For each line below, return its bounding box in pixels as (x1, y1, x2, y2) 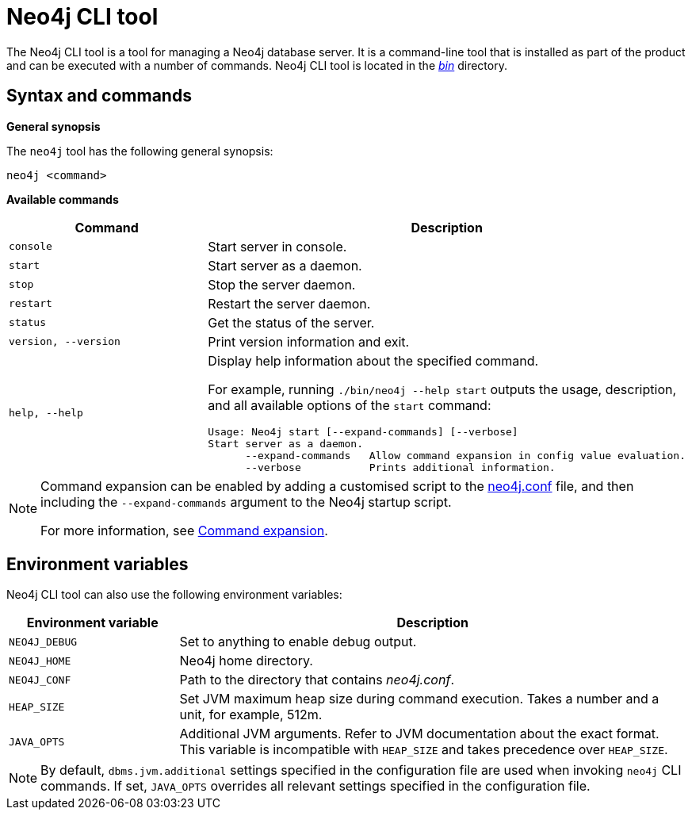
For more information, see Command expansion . (40, 522, 328, 538)
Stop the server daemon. (208, 276, 356, 293)
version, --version (9, 335, 120, 348)
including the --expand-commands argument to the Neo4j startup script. (40, 493, 452, 510)
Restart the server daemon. (208, 295, 371, 312)
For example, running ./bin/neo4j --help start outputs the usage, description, (208, 381, 677, 397)
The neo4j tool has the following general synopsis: (6, 144, 273, 158)
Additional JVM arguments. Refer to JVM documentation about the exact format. (179, 726, 660, 742)
